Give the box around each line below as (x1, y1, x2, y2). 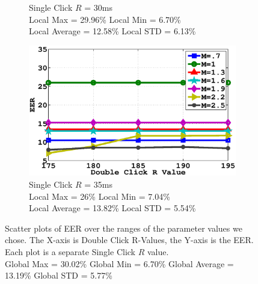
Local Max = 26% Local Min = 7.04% (29, 190, 170, 202)
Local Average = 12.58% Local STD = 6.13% (29, 25, 196, 37)
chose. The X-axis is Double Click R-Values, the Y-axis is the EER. (5, 233, 254, 246)
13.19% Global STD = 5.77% (5, 269, 112, 282)
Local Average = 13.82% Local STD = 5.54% (29, 202, 196, 214)
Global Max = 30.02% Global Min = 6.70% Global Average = (5, 257, 234, 270)
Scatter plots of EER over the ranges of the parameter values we (5, 221, 242, 234)
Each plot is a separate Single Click (5, 245, 135, 258)
